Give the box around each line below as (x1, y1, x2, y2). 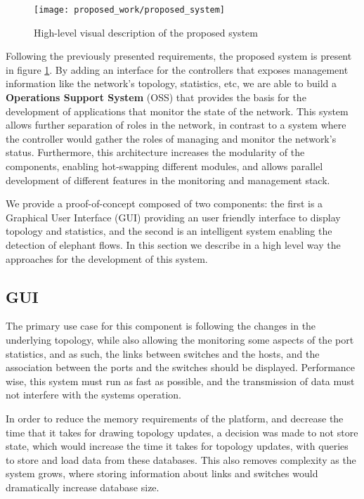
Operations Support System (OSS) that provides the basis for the (6, 90, 306, 105)
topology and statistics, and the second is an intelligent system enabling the (6, 223, 332, 238)
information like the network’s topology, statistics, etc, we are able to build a (6, 76, 337, 91)
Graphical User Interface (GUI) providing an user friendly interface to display (6, 209, 341, 224)
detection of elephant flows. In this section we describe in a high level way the (6, 237, 341, 252)
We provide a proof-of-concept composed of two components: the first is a (6, 196, 323, 211)
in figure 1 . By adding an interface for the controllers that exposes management (6, 62, 349, 77)
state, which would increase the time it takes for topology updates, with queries (6, 439, 349, 453)
